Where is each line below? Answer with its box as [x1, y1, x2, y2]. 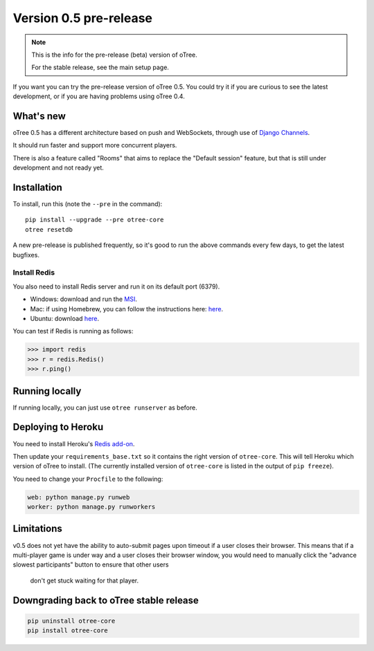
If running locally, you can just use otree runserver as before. [12, 403, 197, 412]
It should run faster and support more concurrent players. [12, 141, 177, 149]
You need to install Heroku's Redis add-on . [12, 439, 135, 448]
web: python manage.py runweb [27, 493, 130, 501]
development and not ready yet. [12, 163, 104, 172]
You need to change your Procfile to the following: [12, 475, 163, 483]
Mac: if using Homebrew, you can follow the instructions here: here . [30, 304, 224, 313]
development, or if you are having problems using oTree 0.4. [12, 92, 185, 100]
